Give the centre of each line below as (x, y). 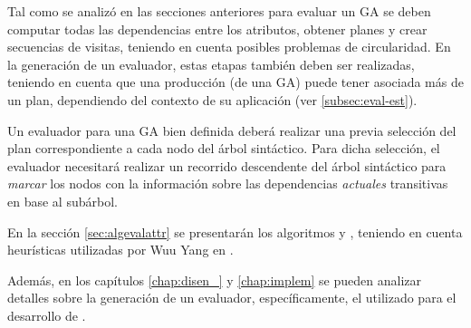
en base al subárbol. (62, 201)
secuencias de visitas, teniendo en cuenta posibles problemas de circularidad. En (229, 47)
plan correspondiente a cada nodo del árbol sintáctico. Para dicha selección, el (224, 148)
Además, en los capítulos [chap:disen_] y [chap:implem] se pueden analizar (214, 280)
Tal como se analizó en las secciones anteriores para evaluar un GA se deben (219, 11)
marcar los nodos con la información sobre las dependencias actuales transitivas (228, 183)
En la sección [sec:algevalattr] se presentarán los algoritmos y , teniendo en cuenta (235, 232)
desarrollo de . (47, 315)
